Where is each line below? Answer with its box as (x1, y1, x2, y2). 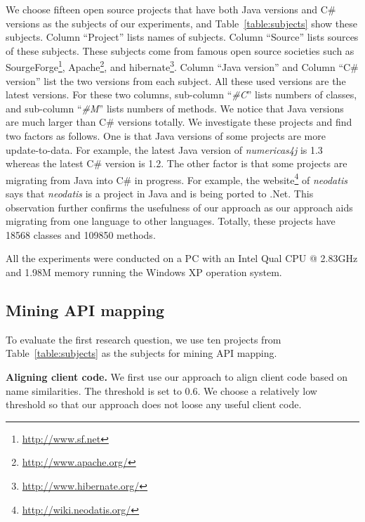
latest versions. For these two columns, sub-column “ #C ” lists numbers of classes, (6, 87, 357, 102)
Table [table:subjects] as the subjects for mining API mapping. (6, 346, 277, 360)
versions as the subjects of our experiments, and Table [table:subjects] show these (6, 15, 357, 30)
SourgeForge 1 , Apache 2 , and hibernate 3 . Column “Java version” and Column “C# (6, 58, 359, 74)
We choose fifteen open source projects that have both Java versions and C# (6, 2, 336, 16)
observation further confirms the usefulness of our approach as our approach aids (6, 200, 353, 214)
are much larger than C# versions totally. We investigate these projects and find (6, 115, 352, 129)
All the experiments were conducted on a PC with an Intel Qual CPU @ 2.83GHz (6, 251, 358, 266)
